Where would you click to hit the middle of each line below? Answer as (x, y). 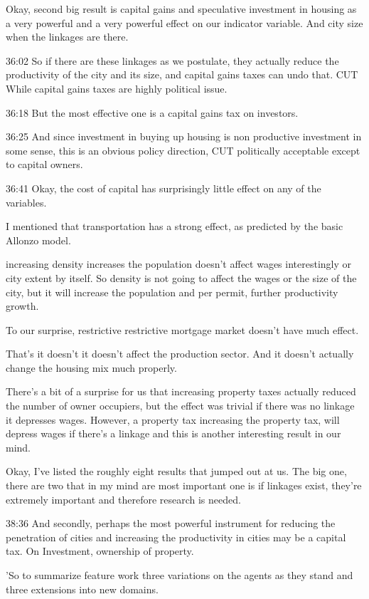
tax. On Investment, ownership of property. (100, 551)
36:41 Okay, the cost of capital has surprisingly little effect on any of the (164, 188)
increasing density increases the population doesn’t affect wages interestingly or (179, 264)
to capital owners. (44, 164)
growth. (22, 306)
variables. (26, 202)
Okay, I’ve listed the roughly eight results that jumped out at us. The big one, (176, 471)
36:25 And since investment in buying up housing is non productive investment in (184, 136)
